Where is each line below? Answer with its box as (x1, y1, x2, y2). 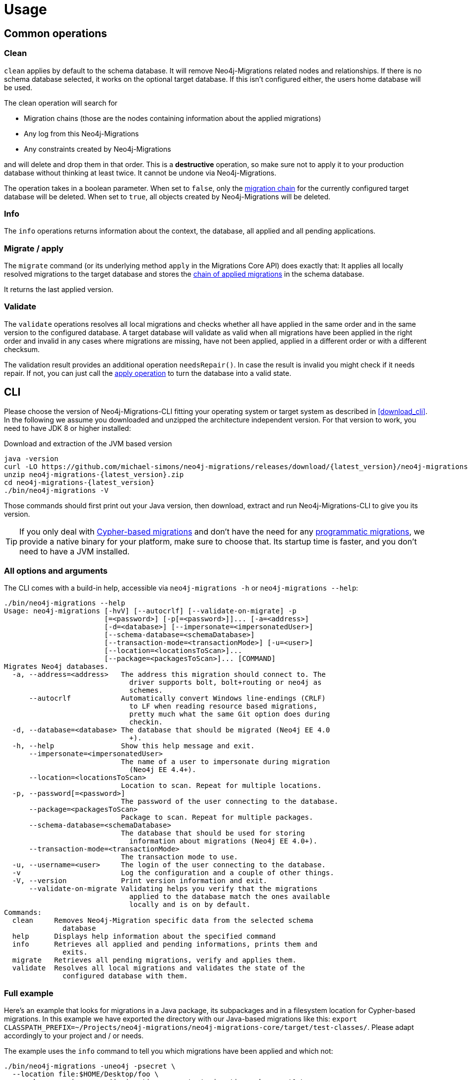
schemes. (129, 686, 163, 695)
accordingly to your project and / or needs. (4, 1031, 144, 1040)
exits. (62, 948, 88, 957)
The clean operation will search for (4, 98, 117, 107)
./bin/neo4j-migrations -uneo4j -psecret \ (4, 1062, 175, 1071)
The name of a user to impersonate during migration (121, 758, 330, 766)
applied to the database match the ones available (129, 893, 330, 901)
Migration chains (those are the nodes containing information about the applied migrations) (24, 114, 321, 122)
